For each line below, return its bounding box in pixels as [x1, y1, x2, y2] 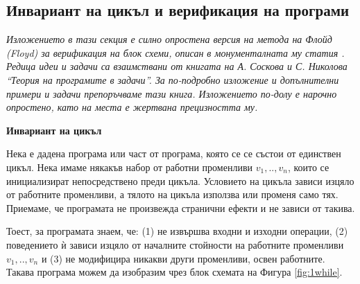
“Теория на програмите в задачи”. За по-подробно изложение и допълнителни [6, 72, 339, 87]
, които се [287, 159, 329, 174]
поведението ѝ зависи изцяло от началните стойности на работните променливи [6, 237, 344, 251]
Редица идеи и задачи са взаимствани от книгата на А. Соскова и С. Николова [6, 59, 348, 73]
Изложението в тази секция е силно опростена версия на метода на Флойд [6, 32, 332, 46]
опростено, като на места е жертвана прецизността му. [6, 100, 258, 114]
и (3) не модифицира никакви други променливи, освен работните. [41, 251, 325, 265]
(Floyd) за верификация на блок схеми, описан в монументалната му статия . [6, 45, 345, 60]
